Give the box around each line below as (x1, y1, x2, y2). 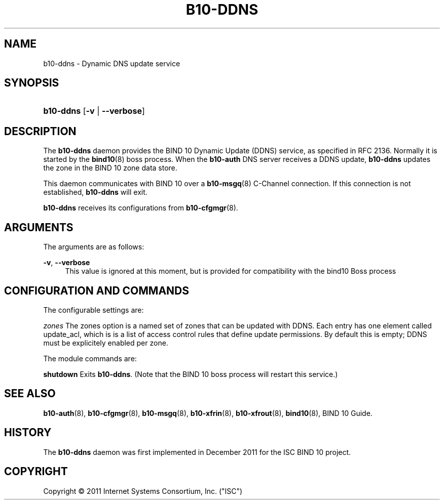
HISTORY (4, 426, 52, 439)
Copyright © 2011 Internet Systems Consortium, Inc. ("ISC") (43, 486, 243, 495)
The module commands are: (43, 354, 137, 363)
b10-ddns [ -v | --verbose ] (43, 106, 145, 116)
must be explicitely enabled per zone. (43, 338, 168, 347)
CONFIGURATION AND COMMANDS (4, 284, 190, 297)
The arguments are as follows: (43, 242, 144, 251)
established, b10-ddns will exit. (43, 188, 147, 197)
